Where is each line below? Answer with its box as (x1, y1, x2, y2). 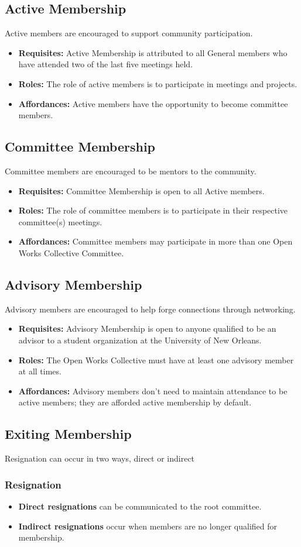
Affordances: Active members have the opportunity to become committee (18, 97, 288, 109)
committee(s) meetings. (18, 215, 102, 228)
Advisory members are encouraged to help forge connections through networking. (5, 302, 296, 315)
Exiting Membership (5, 425, 132, 443)
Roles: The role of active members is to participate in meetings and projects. (18, 77, 297, 90)
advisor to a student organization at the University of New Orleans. (18, 333, 262, 346)
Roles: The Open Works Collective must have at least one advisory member (18, 353, 294, 366)
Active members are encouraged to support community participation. (5, 27, 253, 39)
